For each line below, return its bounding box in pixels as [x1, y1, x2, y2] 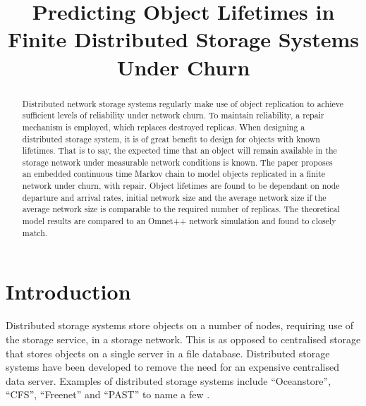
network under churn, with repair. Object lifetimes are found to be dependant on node [22, 180, 340, 192]
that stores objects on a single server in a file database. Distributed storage [6, 345, 330, 360]
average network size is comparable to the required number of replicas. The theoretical [22, 203, 340, 215]
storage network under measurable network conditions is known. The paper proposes [22, 156, 333, 168]
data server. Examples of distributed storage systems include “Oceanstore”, [6, 373, 331, 388]
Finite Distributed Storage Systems [7, 25, 360, 54]
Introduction [6, 277, 131, 306]
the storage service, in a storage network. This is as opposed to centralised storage [6, 331, 361, 346]
